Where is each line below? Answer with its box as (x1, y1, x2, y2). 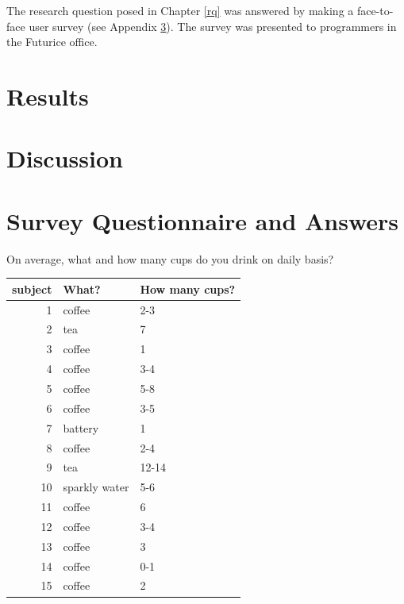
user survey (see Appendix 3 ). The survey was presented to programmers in (29, 17, 397, 34)
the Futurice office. (6, 33, 98, 50)
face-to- (356, 2, 394, 18)
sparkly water (63, 479, 129, 495)
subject (12, 280, 52, 297)
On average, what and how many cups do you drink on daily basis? (6, 250, 334, 267)
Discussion (6, 142, 123, 175)
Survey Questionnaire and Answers (6, 204, 399, 237)
